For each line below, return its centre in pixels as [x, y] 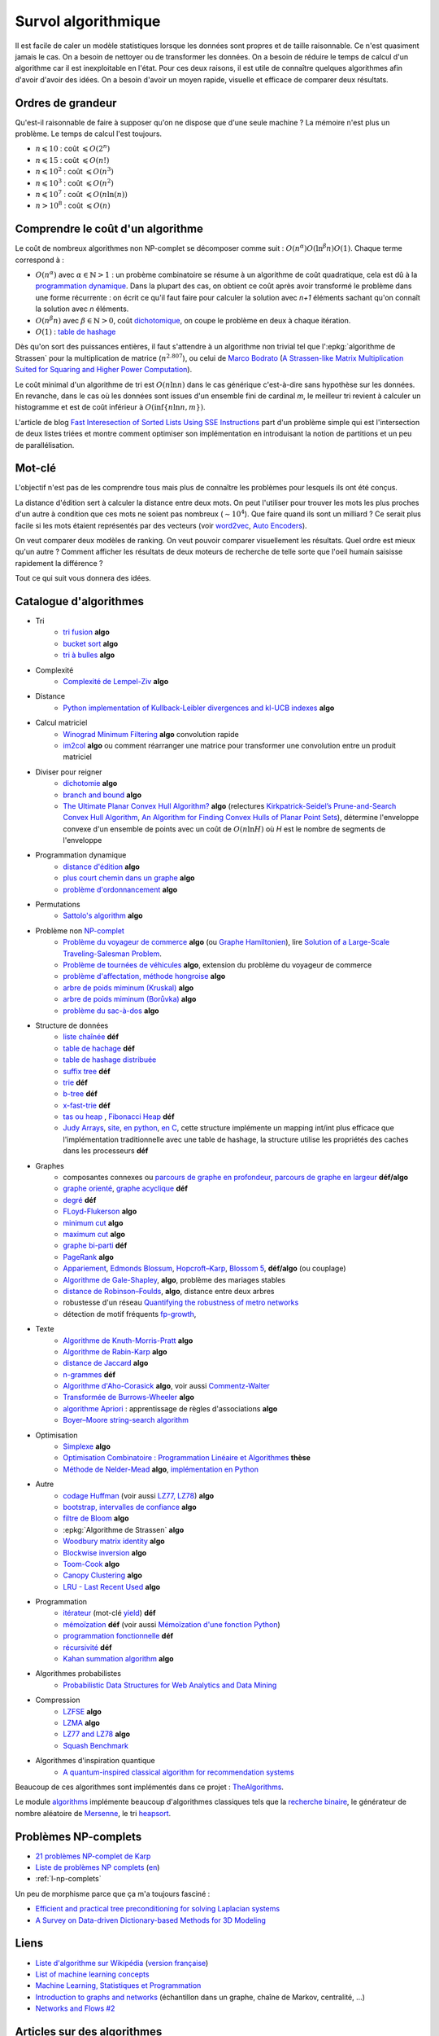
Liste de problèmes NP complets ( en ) [98, 1867]
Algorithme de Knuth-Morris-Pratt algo [128, 1341]
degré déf [80, 1200]
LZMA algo [82, 1723]
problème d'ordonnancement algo [120, 889]
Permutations [58, 905]
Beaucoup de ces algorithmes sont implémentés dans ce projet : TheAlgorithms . [150, 1787]
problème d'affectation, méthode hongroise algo [144, 976]
